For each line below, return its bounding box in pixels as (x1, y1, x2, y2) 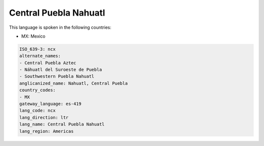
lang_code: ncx (19, 108, 56, 113)
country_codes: (19, 87, 56, 93)
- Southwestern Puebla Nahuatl (19, 74, 95, 79)
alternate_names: (19, 53, 61, 59)
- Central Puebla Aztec (19, 60, 77, 65)
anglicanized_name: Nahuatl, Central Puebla (19, 81, 128, 86)
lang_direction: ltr (19, 115, 68, 120)
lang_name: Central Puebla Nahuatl (19, 122, 105, 127)
